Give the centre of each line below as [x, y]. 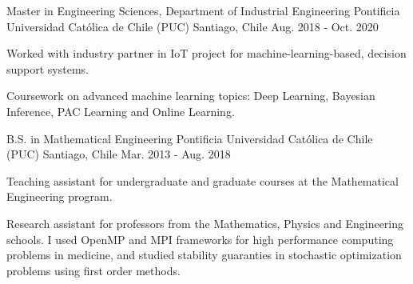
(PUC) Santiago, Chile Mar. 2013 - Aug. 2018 [119, 154]
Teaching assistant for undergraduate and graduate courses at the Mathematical [203, 180]
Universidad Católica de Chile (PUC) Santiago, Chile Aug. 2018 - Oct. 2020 [193, 26]
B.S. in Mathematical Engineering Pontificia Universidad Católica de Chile [190, 138]
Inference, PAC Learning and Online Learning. [121, 111]
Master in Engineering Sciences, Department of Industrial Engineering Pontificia [203, 10]
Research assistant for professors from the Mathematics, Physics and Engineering [205, 223]
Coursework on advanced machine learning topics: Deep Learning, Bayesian [191, 96]
